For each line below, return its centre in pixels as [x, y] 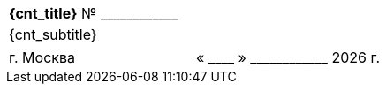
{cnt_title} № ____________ [94, 13]
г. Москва [42, 57]
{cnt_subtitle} [53, 34]
